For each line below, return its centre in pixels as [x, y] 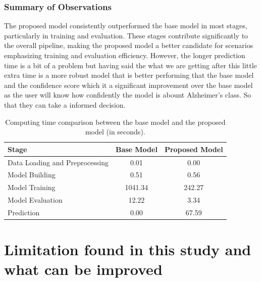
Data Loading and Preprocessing [58, 162]
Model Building [32, 175]
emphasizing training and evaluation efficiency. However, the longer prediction [125, 55]
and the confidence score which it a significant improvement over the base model [128, 85]
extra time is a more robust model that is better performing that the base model [129, 75]
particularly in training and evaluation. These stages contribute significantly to [126, 35]
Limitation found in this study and [128, 249]
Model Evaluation [35, 200]
